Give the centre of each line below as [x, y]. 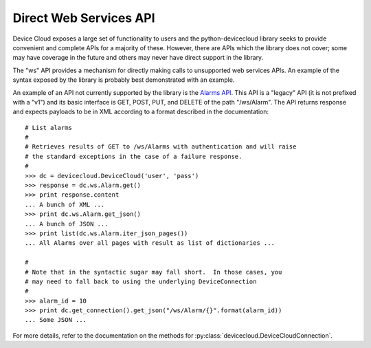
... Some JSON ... [56, 320]
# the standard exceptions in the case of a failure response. [134, 156]
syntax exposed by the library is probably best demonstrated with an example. [124, 80]
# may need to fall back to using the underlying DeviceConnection [141, 281]
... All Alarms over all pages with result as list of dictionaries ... [150, 243]
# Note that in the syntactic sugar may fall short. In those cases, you [154, 272]
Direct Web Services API [84, 18]
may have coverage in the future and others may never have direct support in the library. [138, 58]
